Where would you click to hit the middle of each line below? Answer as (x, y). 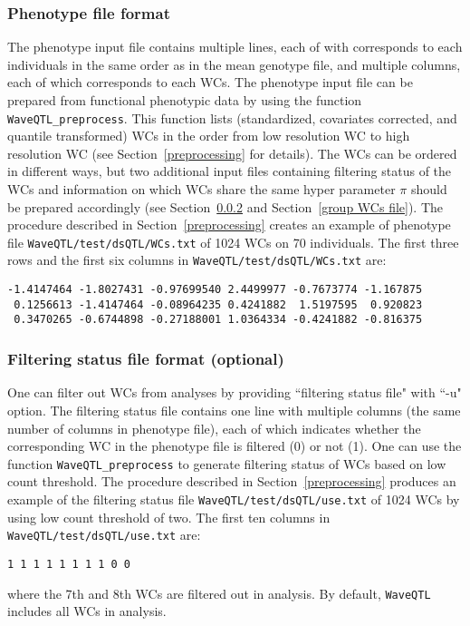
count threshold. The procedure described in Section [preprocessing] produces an (232, 481)
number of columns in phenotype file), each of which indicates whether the (214, 428)
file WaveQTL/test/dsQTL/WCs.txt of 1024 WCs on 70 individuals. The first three (233, 242)
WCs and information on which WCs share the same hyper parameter (201, 189)
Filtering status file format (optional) (146, 359)
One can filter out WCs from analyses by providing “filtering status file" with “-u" (235, 392)
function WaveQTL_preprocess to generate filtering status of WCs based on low (227, 463)
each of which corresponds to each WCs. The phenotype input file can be (210, 82)
